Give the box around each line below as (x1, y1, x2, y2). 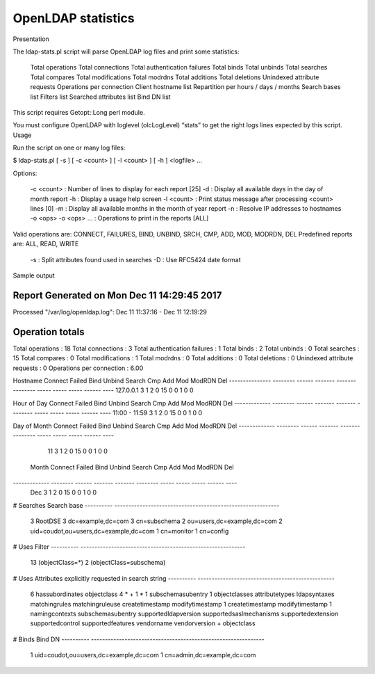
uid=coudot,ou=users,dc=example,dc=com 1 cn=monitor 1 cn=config (30, 527, 229, 535)
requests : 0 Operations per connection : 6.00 (12, 364, 144, 372)
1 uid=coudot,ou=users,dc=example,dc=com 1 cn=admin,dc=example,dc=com (30, 651, 256, 659)
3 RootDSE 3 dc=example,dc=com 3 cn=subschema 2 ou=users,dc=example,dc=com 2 (30, 517, 283, 525)
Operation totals (12, 326, 85, 337)
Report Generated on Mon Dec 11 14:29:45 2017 (12, 289, 222, 301)
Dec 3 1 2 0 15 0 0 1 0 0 (30, 488, 97, 497)
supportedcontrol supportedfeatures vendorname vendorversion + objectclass (30, 619, 256, 627)
